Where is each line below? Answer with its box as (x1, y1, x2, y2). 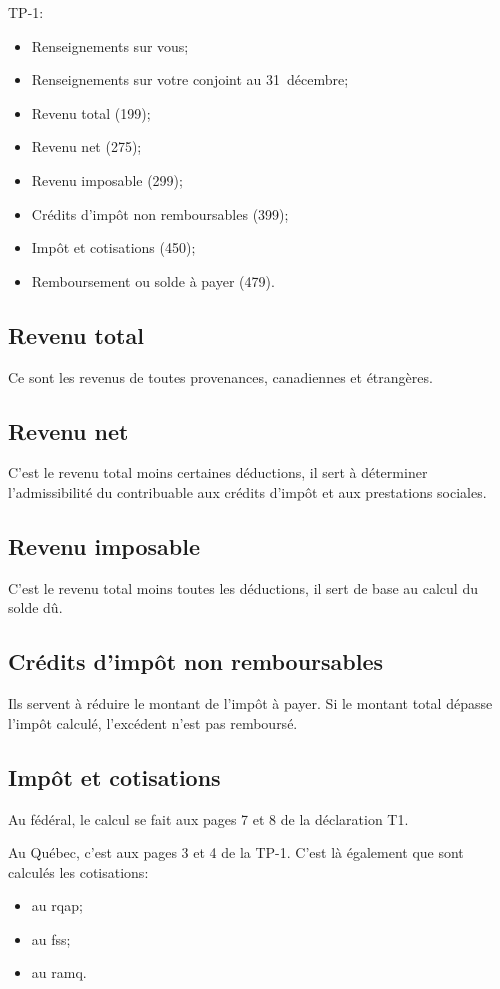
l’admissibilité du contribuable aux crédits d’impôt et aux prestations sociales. (8, 481, 487, 502)
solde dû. (8, 597, 63, 618)
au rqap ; (31, 895, 83, 916)
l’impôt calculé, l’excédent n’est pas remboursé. (8, 712, 298, 733)
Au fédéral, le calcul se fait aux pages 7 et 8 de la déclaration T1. (8, 808, 409, 829)
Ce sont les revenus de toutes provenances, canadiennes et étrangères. (8, 366, 433, 387)
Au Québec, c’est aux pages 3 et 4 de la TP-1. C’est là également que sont (8, 842, 464, 863)
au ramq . (31, 962, 87, 983)
